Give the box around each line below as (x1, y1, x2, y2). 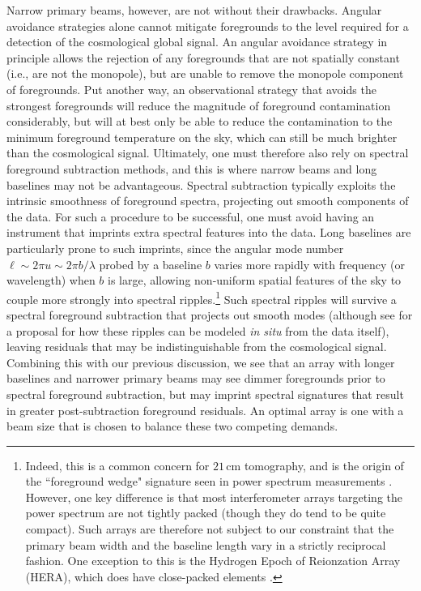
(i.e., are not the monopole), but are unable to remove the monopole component (6, 65, 404, 82)
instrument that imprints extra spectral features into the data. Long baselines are (6, 224, 411, 241)
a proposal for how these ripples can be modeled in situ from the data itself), (6, 322, 389, 339)
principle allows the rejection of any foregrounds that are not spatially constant (6, 49, 400, 66)
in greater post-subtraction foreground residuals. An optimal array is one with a (6, 401, 404, 418)
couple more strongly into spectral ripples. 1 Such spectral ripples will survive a (6, 288, 397, 307)
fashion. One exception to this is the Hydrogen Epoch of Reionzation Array (25, 552, 401, 569)
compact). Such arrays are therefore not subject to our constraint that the (25, 520, 394, 537)
